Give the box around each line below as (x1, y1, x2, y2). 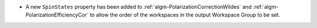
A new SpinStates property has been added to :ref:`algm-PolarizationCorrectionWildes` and (25, 3, 252, 10)
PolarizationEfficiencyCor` (25, 12, 89, 19)
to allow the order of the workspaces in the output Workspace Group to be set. (89, 12, 281, 19)
